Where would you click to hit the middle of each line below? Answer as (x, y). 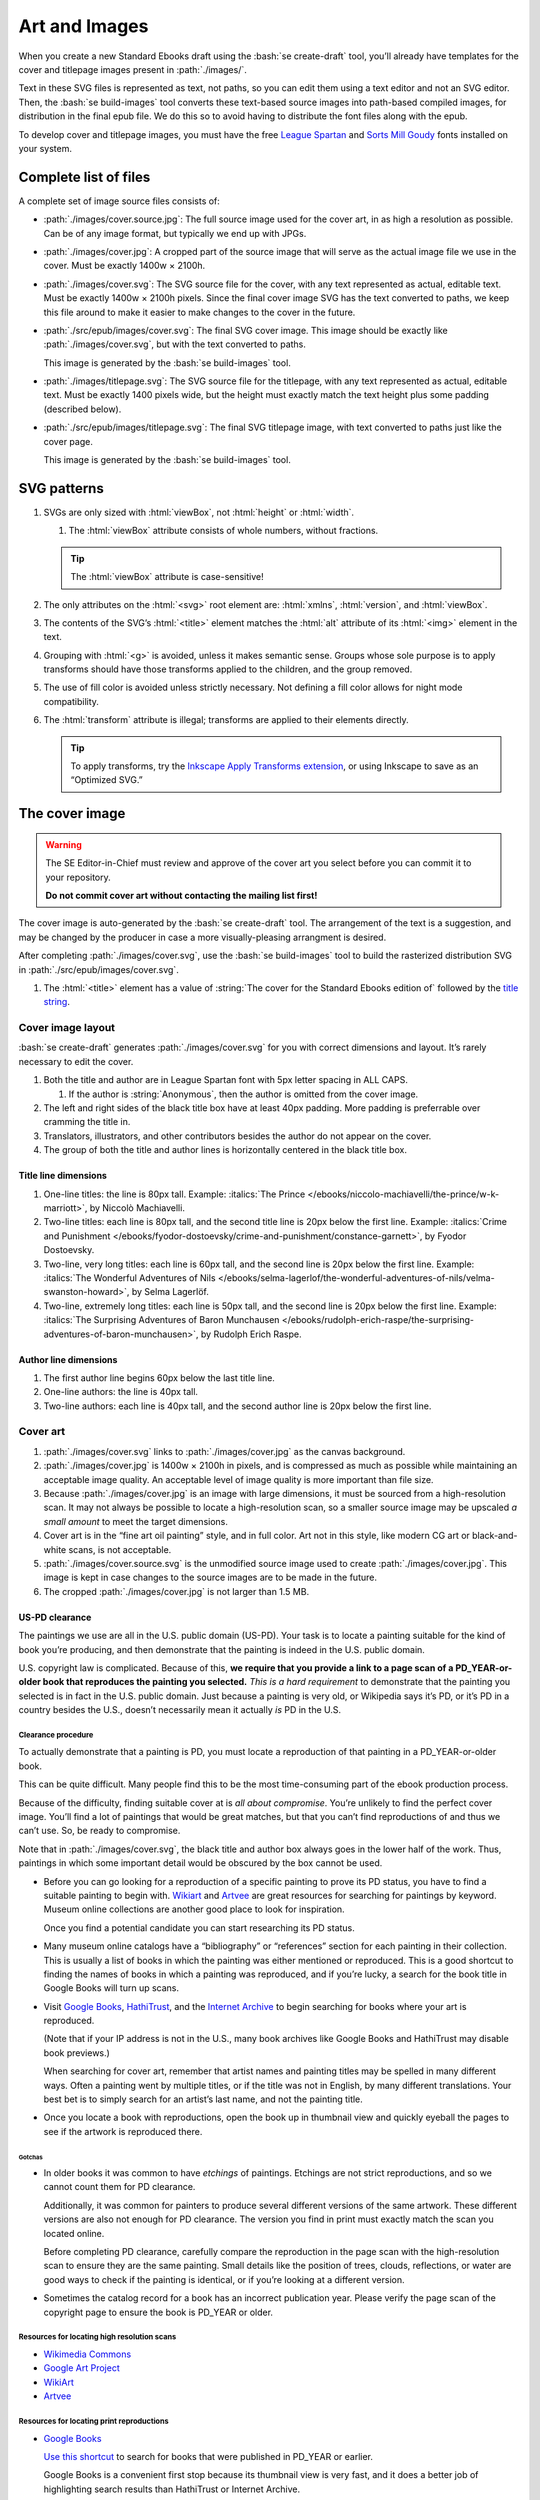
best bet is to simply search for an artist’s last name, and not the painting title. (203, 2099)
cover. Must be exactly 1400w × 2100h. (124, 266)
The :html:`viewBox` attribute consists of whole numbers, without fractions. (223, 531)
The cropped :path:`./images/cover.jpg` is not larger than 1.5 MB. (176, 1591)
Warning (63, 844)
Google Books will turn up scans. (111, 1988)
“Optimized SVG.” (107, 780)
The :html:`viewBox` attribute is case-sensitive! (167, 577)
